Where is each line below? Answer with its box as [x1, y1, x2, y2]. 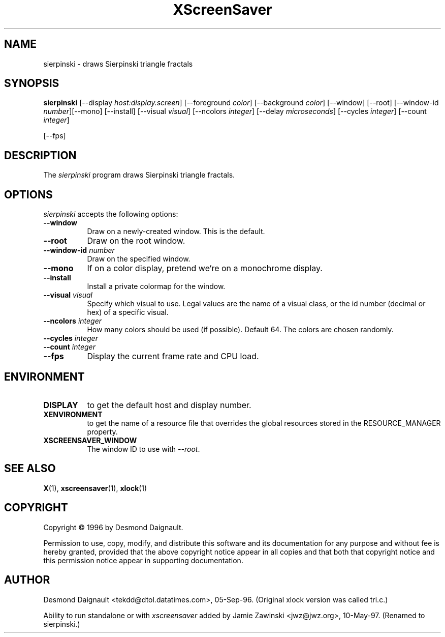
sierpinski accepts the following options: [43, 210, 178, 219]
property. [87, 427, 118, 436]
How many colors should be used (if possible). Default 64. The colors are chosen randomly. [87, 325, 394, 334]
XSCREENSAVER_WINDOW [43, 436, 137, 445]
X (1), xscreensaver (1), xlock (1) [43, 483, 147, 493]
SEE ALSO [4, 462, 56, 475]
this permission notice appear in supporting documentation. [43, 556, 243, 565]
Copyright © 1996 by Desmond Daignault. [43, 523, 183, 532]
